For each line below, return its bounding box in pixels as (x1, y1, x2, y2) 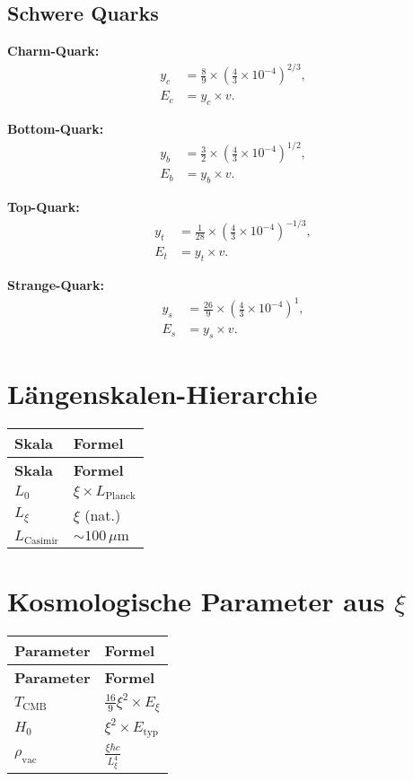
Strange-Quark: (7, 276, 104, 294)
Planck (105, 491, 136, 502)
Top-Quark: (7, 197, 80, 216)
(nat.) (84, 505, 121, 526)
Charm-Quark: (7, 41, 100, 60)
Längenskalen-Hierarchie (7, 375, 318, 412)
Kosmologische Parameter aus (7, 583, 385, 619)
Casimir (23, 536, 58, 547)
